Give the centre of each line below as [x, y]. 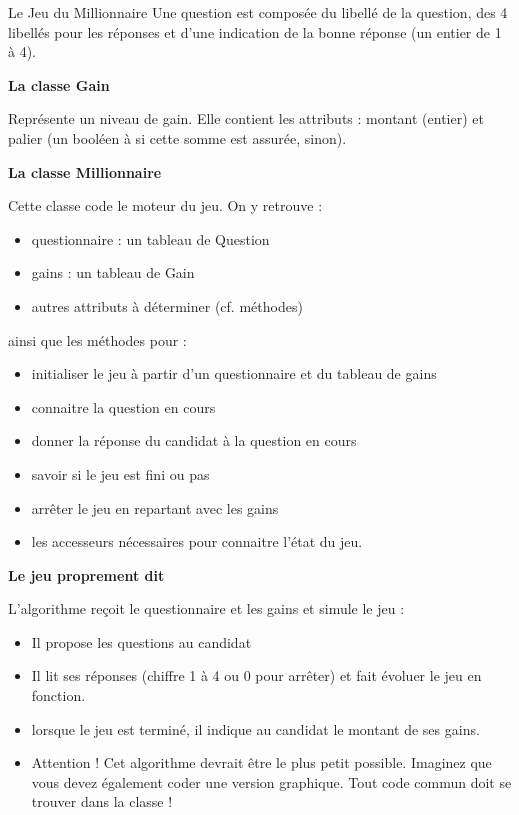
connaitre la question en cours [123, 406]
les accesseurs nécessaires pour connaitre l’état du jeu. [197, 541]
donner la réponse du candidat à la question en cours [194, 440]
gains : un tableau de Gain [113, 272]
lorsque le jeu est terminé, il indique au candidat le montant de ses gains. [255, 728]
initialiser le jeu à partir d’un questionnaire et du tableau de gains [234, 373]
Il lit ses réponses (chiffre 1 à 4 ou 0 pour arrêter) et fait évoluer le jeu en [256, 675]
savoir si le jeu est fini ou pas [120, 473]
